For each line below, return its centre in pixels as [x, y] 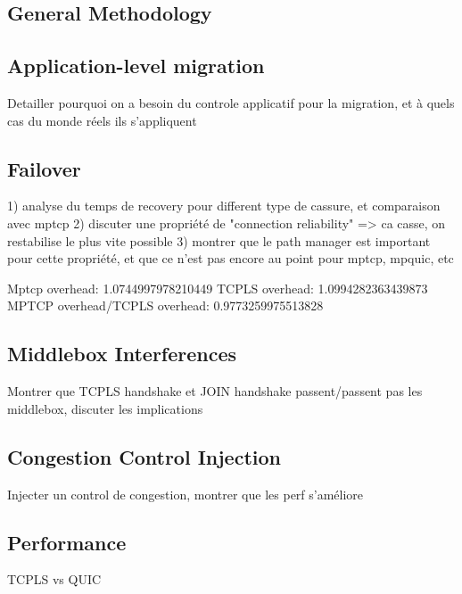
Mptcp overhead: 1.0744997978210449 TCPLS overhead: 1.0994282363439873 [218, 288]
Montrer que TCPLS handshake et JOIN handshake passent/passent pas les [215, 391]
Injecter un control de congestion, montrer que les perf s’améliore [186, 494]
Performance [67, 542]
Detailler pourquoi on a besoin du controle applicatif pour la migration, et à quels [231, 102]
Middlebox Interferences [122, 354]
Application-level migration [136, 66]
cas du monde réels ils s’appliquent [102, 120]
